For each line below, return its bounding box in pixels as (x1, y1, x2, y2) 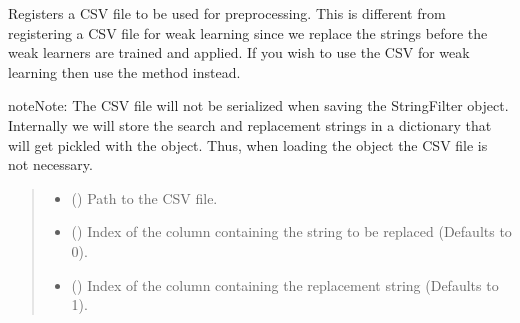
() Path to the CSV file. (71, 187, 218, 208)
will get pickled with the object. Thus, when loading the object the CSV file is (8, 134, 488, 155)
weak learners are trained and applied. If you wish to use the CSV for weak (8, 42, 470, 63)
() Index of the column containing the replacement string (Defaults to (71, 274, 499, 295)
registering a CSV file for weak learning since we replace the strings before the (8, 22, 488, 43)
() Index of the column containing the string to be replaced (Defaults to (71, 221, 512, 242)
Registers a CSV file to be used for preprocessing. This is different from (8, 3, 446, 23)
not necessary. (8, 154, 93, 175)
